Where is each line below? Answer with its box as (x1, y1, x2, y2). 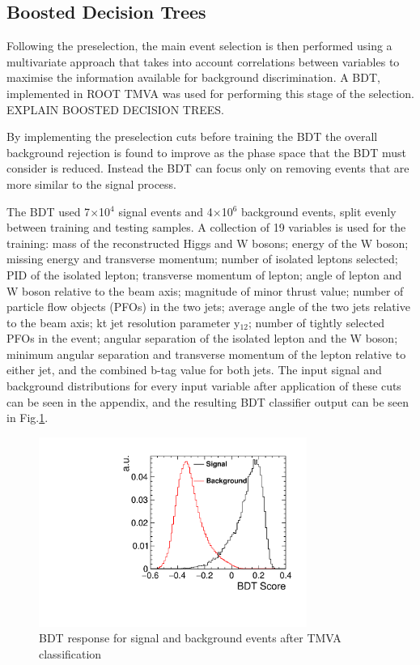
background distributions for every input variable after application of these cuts (6, 377, 401, 394)
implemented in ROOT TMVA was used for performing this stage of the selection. (6, 84, 414, 101)
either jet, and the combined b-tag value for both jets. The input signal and (6, 361, 382, 378)
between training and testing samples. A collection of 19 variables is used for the (6, 219, 406, 236)
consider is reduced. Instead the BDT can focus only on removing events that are (6, 160, 409, 177)
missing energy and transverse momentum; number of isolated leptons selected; (6, 250, 398, 267)
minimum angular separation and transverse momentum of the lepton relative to (6, 345, 406, 362)
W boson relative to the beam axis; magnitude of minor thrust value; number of (6, 282, 404, 299)
